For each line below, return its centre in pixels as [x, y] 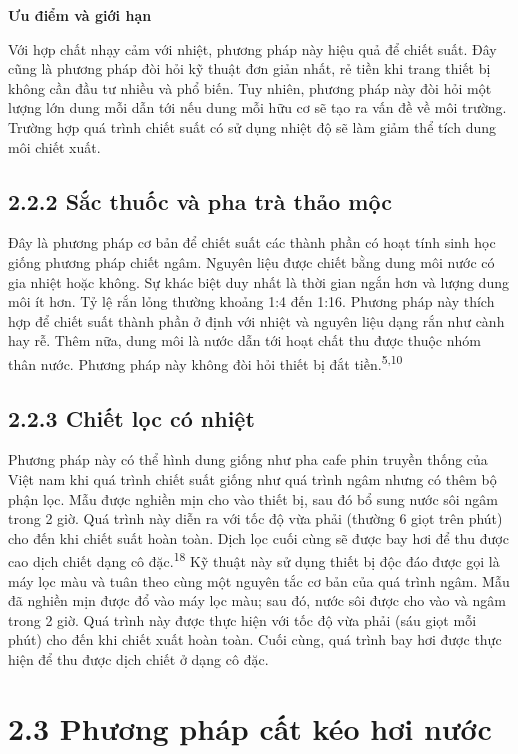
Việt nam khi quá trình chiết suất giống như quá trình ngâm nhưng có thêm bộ [252, 478]
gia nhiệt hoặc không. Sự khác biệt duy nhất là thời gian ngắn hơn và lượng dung [258, 281]
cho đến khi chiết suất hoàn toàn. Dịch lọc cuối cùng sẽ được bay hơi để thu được [258, 537]
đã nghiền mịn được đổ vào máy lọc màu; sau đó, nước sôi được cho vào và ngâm [257, 600]
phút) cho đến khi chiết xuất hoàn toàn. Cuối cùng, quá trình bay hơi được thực [255, 639]
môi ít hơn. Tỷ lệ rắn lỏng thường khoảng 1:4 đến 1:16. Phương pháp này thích [251, 301]
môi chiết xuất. [54, 146]
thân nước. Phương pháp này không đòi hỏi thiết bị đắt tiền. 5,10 [205, 362]
